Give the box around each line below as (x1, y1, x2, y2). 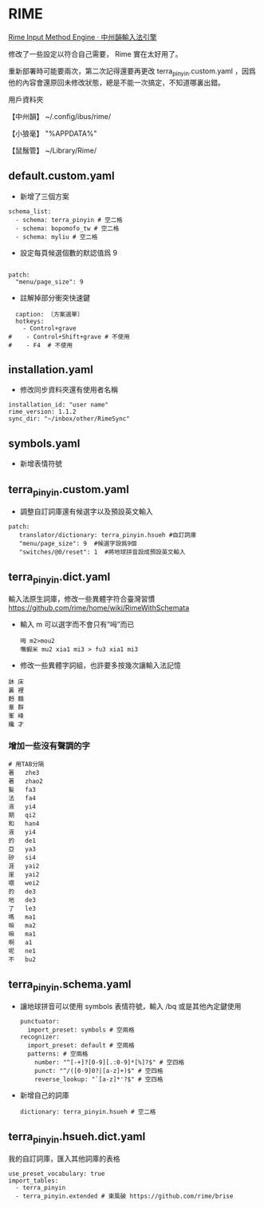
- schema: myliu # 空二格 (15, 232, 98, 240)
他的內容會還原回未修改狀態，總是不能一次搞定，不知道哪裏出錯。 (8, 77, 225, 87)
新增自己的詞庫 (19, 1091, 69, 1100)
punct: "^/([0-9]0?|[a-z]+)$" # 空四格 (34, 1067, 164, 1075)
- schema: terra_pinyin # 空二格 (15, 216, 123, 224)
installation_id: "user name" (8, 401, 109, 409)
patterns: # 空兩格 (27, 1050, 89, 1059)
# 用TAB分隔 (8, 761, 45, 769)
